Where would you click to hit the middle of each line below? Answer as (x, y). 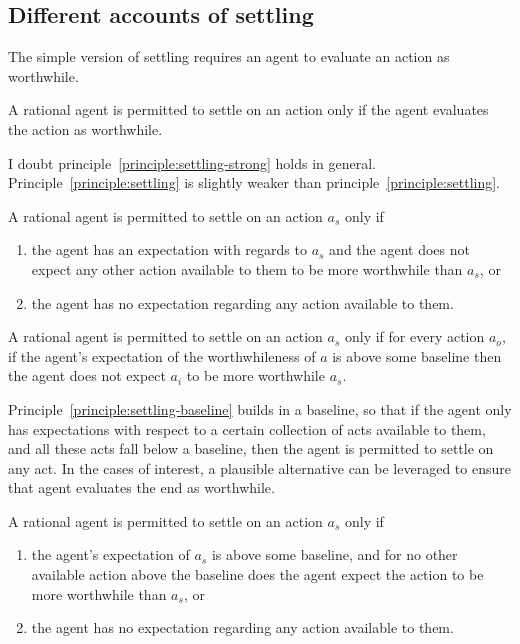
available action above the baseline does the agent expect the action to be (257, 574)
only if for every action (414, 336)
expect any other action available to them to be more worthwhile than (247, 268)
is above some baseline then (417, 355)
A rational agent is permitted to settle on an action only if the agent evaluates (248, 109)
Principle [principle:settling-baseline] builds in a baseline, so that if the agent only (260, 408)
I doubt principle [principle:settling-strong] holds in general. (192, 162)
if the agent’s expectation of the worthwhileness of (162, 355)
